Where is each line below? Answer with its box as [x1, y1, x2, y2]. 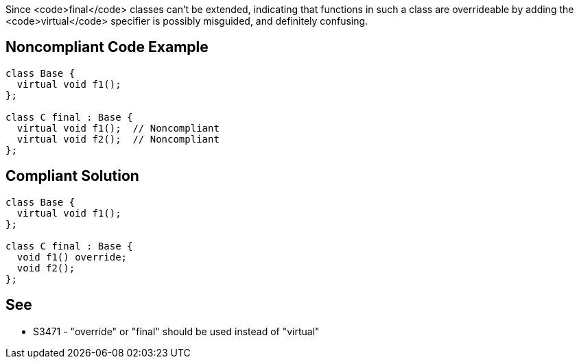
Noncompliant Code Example [5, 38, 209, 56]
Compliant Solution [5, 167, 139, 185]
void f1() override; [16, 251, 128, 263]
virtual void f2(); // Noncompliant [16, 133, 220, 145]
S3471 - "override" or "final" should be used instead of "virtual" [33, 325, 320, 337]
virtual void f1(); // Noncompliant [16, 122, 220, 134]
